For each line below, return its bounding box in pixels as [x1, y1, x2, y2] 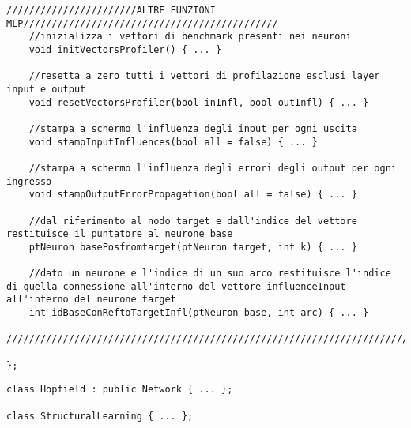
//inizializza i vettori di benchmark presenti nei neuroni [28, 31, 352, 43]
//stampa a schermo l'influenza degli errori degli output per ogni [28, 162, 397, 174]
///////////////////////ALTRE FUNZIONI [6, 5, 216, 16]
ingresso [6, 175, 52, 187]
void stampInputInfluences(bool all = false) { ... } [28, 136, 318, 148]
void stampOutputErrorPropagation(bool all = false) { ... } [28, 189, 357, 201]
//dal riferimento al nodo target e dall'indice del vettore [28, 215, 357, 227]
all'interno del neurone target [6, 294, 176, 306]
